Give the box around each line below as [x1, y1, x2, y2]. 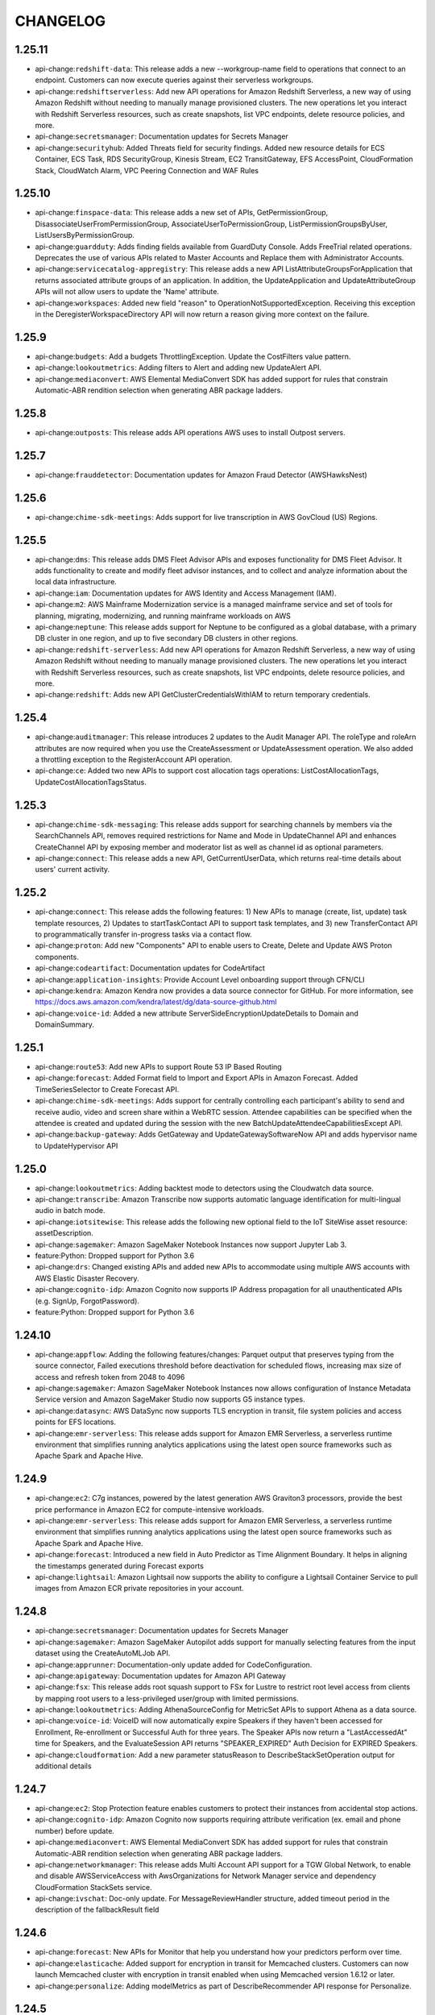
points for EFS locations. [35, 1417, 117, 1427]
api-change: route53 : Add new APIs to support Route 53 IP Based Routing [35, 1062, 282, 1072]
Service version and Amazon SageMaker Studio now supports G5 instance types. [35, 1394, 305, 1404]
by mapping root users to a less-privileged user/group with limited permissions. [35, 1693, 299, 1703]
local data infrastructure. [35, 577, 117, 587]
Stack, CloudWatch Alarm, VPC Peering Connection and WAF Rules [35, 165, 259, 175]
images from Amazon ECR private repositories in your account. [35, 1584, 245, 1593]
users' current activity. [35, 865, 110, 875]
